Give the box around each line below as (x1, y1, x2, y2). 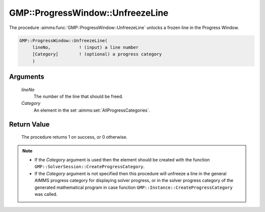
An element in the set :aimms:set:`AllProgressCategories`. (33, 107, 151, 113)
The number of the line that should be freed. (33, 93, 124, 99)
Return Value (9, 120, 50, 128)
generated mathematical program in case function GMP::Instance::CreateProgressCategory (34, 184, 233, 190)
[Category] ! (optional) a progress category (32, 52, 162, 57)
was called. (34, 191, 58, 197)
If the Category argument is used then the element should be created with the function (34, 157, 210, 163)
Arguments (9, 73, 45, 81)
